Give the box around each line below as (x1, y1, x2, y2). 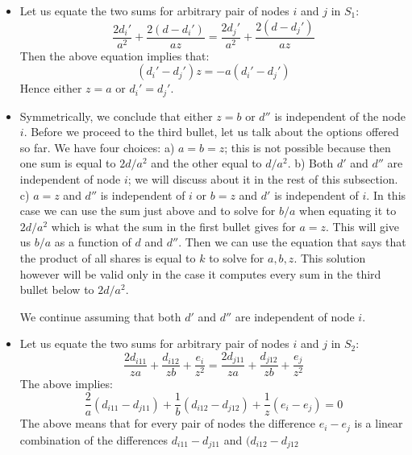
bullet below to (19, 281, 94, 298)
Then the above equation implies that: (19, 47, 210, 64)
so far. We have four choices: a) (19, 139, 175, 155)
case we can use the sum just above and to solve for (19, 202, 276, 219)
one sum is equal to (19, 155, 116, 172)
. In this (366, 186, 406, 203)
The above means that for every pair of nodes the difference (19, 415, 316, 432)
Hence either (19, 80, 82, 97)
